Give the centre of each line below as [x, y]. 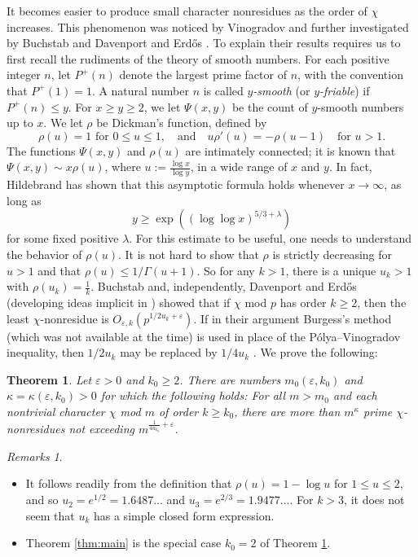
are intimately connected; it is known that [290, 150]
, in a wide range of [239, 167]
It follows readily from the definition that [129, 483]
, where [123, 167]
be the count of [270, 106]
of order [178, 411]
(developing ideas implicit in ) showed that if [119, 302]
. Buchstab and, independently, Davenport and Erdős [224, 286]
